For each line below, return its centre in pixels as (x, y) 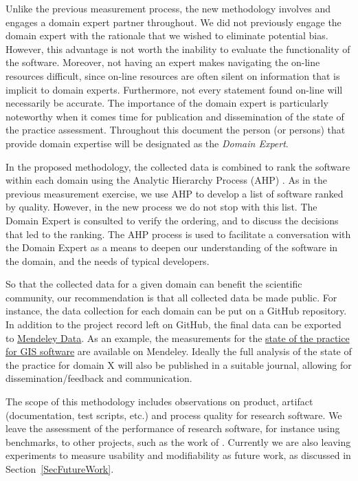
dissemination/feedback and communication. (99, 378)
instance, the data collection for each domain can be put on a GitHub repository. (176, 311)
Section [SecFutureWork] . (60, 469)
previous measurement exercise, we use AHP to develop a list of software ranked (175, 193)
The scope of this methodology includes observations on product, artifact (159, 402)
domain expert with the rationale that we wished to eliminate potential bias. (167, 35)
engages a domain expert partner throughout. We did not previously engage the (174, 22)
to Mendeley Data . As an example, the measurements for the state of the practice (178, 338)
